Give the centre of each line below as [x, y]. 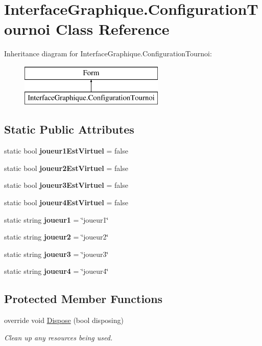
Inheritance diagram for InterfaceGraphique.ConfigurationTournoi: [108, 53]
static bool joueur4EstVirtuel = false [66, 202]
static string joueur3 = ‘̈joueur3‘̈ [56, 254]
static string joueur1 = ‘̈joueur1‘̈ [56, 219]
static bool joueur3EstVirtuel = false [66, 185]
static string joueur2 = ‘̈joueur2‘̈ [56, 237]
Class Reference [112, 29]
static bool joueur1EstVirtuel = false [66, 151]
